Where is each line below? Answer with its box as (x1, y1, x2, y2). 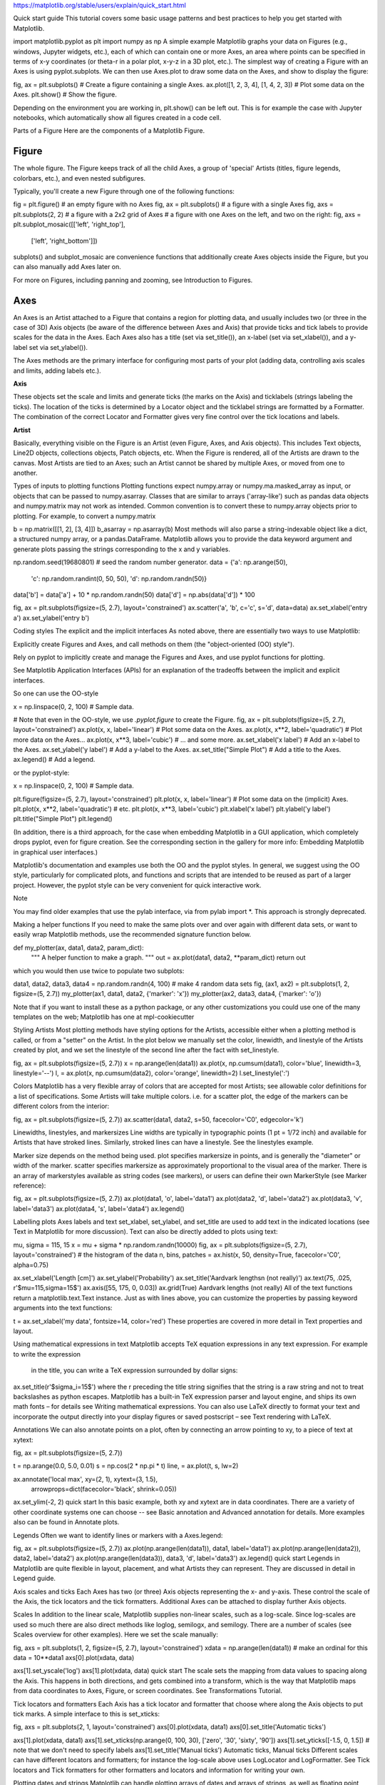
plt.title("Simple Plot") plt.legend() (13, 815, 113, 823)
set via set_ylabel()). (29, 343, 88, 351)
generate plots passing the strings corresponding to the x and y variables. (13, 545, 231, 553)
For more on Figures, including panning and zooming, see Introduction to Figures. (13, 276, 253, 284)
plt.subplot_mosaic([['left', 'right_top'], (13, 220, 125, 228)
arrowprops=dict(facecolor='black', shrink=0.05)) (31, 1485, 178, 1494)
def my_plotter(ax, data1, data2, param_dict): (13, 943, 144, 952)
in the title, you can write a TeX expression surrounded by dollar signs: (31, 1366, 238, 1374)
